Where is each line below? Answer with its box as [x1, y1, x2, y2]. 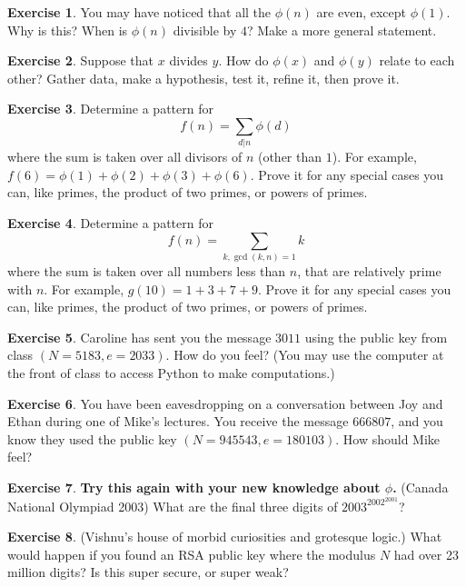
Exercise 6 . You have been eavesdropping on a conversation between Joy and [7, 393, 443, 413]
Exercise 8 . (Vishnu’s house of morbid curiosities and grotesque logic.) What [7, 527, 442, 546]
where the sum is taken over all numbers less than [7, 262, 286, 280]
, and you [391, 412, 443, 431]
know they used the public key [7, 429, 177, 448]
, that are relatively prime [297, 262, 441, 280]
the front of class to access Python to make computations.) [7, 363, 335, 382]
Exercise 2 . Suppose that [7, 51, 154, 70]
